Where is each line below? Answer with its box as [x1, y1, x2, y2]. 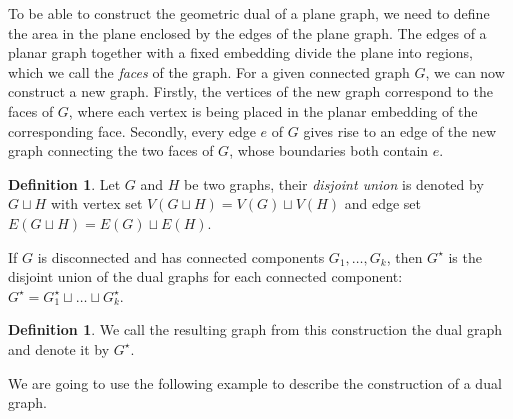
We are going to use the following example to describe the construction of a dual [8, 372, 502, 393]
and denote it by [8, 338, 110, 359]
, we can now [425, 61, 505, 82]
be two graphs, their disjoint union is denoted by [184, 173, 484, 194]
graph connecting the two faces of [8, 140, 214, 161]
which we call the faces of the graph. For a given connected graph [8, 61, 410, 82]
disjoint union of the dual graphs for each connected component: [8, 266, 403, 287]
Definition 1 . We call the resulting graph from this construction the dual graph [8, 319, 502, 340]
